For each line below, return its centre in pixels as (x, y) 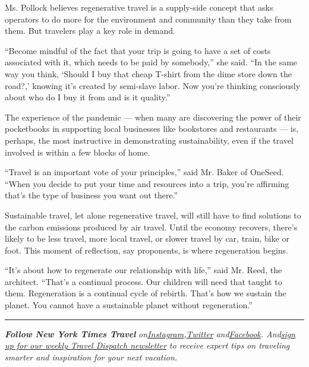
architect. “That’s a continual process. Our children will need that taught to (144, 281)
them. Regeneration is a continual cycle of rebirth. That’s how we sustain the (146, 293)
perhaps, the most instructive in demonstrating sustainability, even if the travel (149, 140)
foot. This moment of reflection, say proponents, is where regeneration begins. (146, 250)
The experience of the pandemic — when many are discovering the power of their (153, 117)
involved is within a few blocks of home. (78, 152)
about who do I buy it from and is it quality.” (88, 97)
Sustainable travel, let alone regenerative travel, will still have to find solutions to (153, 215)
